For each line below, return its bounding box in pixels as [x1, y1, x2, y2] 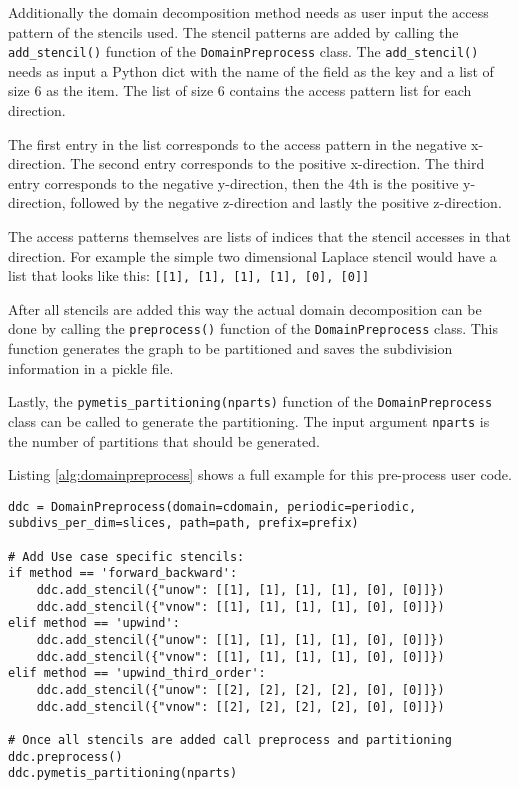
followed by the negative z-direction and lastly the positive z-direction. [70, 192, 502, 213]
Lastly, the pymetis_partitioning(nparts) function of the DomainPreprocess [8, 391, 493, 412]
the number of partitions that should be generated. [8, 430, 320, 451]
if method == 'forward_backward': [8, 566, 238, 581]
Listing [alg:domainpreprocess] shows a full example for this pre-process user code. [8, 464, 512, 485]
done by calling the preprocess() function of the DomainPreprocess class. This [8, 318, 499, 339]
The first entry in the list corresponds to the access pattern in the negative [8, 133, 467, 154]
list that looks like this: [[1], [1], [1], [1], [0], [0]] [8, 265, 370, 286]
